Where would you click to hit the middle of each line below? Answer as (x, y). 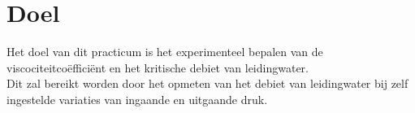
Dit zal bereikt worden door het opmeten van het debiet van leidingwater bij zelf (207, 83)
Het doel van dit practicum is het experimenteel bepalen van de (165, 52)
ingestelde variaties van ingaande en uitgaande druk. (137, 99)
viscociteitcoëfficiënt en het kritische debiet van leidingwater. (158, 67)
